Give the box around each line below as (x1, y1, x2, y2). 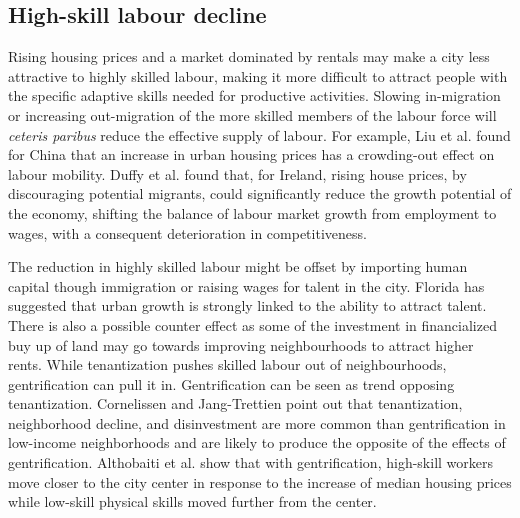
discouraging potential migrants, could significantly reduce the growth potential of (8, 183, 512, 204)
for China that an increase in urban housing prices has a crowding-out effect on (8, 144, 495, 165)
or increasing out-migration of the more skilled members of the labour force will (8, 104, 497, 125)
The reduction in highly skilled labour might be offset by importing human (8, 256, 468, 277)
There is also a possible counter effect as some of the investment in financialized (8, 314, 497, 335)
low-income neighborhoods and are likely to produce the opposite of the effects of (8, 432, 506, 453)
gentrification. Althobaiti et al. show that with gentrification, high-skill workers (8, 452, 493, 473)
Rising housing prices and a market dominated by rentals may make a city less (8, 46, 490, 67)
